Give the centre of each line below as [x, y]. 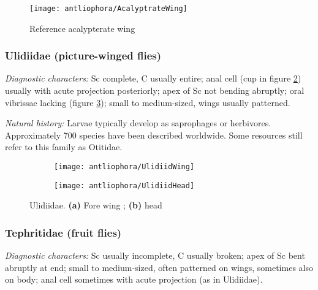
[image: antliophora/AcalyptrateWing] [108, 9]
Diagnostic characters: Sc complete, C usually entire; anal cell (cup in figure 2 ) [153, 78]
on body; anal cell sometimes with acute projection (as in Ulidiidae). [134, 279]
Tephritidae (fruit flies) [63, 232]
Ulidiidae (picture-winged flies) [83, 55]
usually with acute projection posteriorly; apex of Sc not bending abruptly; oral [155, 90]
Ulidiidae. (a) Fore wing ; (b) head [96, 205]
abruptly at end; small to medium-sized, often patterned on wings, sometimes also [159, 267]
